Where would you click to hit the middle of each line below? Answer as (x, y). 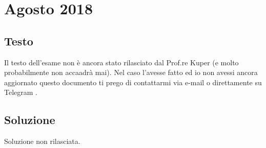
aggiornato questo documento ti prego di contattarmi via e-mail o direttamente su (133, 82)
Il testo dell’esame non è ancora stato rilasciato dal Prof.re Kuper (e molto (121, 62)
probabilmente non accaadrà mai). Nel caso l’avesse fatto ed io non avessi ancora (131, 72)
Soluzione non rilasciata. (42, 141)
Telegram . (21, 92)
